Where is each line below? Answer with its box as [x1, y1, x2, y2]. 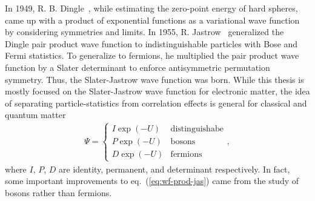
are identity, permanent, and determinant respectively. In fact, [59, 162, 290, 175]
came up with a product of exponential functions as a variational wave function [5, 13, 300, 26]
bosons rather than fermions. [5, 186, 112, 199]
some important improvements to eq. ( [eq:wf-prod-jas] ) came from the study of [5, 174, 299, 187]
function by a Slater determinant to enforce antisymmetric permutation [5, 61, 270, 73]
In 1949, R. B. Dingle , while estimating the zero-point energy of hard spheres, [5, 2, 298, 14]
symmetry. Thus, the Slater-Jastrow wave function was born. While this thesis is [5, 73, 304, 85]
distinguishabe [170, 125, 224, 134]
